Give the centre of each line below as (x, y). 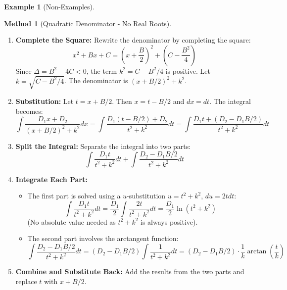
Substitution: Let (45, 101)
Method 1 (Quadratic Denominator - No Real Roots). (88, 23)
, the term (102, 71)
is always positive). (169, 221)
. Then (122, 101)
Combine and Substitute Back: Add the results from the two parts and (130, 271)
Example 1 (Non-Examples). (49, 6)
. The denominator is (96, 80)
